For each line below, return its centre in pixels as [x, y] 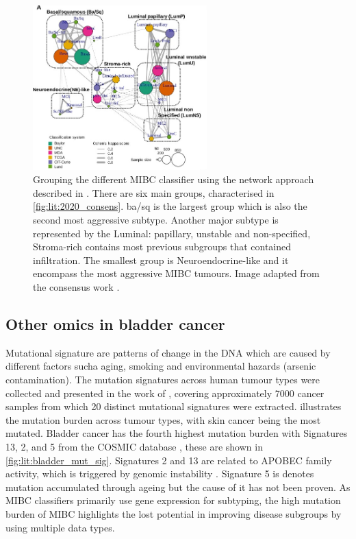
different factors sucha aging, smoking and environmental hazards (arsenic [161, 366]
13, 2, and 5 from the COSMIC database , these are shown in [134, 446]
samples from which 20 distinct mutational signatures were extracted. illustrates [174, 406]
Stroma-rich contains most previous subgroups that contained [162, 247]
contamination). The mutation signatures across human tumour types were [163, 379]
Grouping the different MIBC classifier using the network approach [174, 179]
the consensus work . [76, 287]
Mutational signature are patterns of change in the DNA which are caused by [168, 352]
